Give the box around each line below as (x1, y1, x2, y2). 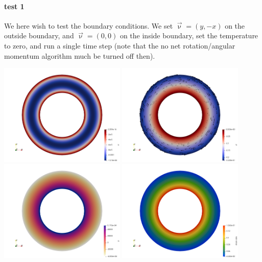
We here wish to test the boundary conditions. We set (4, 20, 173, 31)
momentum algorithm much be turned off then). (4, 50, 155, 61)
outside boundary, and (4, 30, 74, 41)
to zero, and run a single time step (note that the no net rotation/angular (4, 40, 235, 51)
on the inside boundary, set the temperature (120, 30, 258, 41)
